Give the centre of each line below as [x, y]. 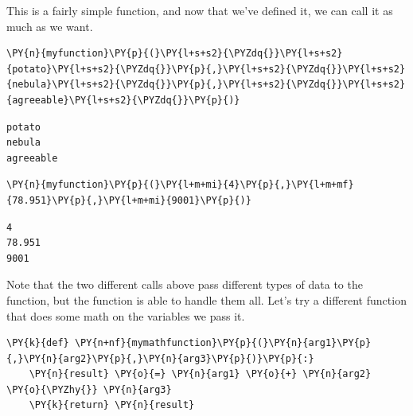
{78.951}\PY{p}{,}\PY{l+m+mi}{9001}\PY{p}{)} [129, 200]
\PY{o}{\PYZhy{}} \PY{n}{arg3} [89, 389]
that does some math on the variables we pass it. [126, 315]
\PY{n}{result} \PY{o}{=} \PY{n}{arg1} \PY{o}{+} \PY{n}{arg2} [200, 374]
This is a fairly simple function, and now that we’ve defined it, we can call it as [200, 10]
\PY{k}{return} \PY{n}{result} [112, 405]
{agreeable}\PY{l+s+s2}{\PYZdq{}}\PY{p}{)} [123, 100]
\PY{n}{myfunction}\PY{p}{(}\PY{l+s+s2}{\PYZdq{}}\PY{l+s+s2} [175, 54]
